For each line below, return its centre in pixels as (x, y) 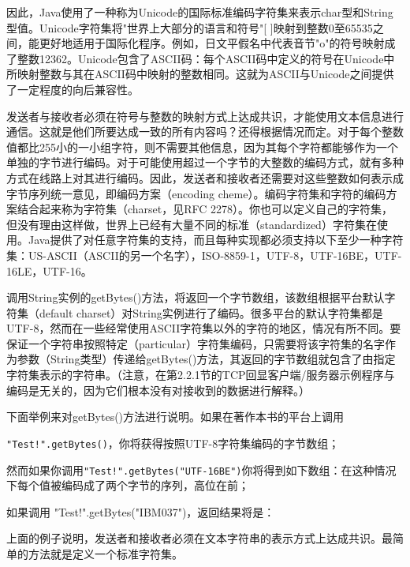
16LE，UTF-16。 (49, 270)
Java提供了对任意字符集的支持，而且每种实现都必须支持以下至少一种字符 (216, 240)
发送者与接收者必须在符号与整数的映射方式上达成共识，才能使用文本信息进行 (205, 116)
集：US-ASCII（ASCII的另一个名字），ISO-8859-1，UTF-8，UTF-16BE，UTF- (204, 255)
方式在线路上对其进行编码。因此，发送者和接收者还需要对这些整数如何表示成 (205, 177)
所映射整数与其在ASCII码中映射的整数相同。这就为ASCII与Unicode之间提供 (200, 74)
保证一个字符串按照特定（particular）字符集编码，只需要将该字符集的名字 (196, 343)
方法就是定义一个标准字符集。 (105, 553)
